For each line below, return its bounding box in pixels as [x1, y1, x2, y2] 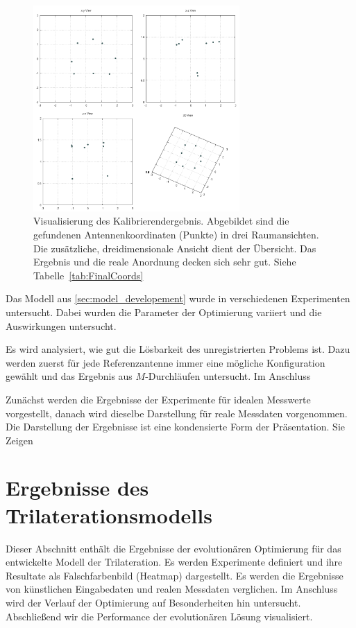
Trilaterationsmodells [6, 500, 212, 529]
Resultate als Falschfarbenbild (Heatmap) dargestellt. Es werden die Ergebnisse [6, 568, 344, 582]
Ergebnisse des [6, 473, 149, 502]
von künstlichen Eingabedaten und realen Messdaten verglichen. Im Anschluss [6, 582, 338, 596]
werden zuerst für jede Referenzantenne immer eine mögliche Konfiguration [6, 355, 325, 369]
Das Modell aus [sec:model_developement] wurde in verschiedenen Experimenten [6, 291, 350, 306]
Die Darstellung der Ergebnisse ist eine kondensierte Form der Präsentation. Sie [6, 419, 345, 434]
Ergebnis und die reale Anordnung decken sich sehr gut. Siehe [33, 254, 296, 269]
